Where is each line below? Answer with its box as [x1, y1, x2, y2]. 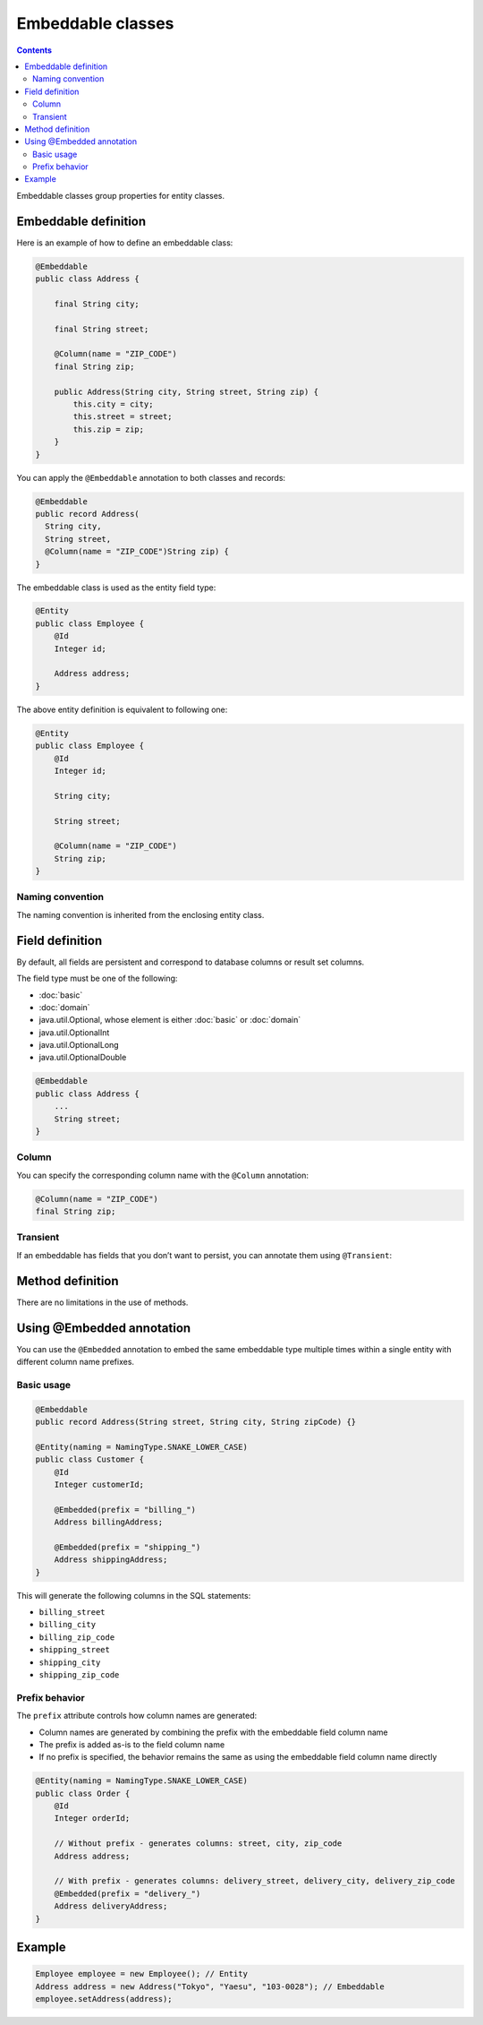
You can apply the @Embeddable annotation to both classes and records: [16, 472, 286, 483]
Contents [16, 45, 53, 56]
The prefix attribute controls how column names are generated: [16, 1711, 258, 1721]
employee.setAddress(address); [35, 1994, 174, 2004]
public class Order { [35, 1788, 131, 1798]
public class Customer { [35, 1454, 145, 1464]
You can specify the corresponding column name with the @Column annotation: [16, 1170, 309, 1180]
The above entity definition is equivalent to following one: [16, 704, 228, 715]
